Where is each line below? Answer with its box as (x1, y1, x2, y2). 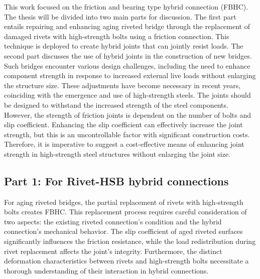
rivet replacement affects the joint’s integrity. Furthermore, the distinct (4, 245, 222, 256)
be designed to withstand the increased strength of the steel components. (4, 99, 228, 110)
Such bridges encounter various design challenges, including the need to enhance (4, 60, 250, 71)
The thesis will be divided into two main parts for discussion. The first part (4, 11, 236, 22)
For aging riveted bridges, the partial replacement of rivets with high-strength (4, 196, 243, 207)
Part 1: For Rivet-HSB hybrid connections (4, 173, 229, 188)
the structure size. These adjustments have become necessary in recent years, (4, 80, 241, 90)
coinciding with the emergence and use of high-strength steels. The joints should (4, 90, 251, 100)
